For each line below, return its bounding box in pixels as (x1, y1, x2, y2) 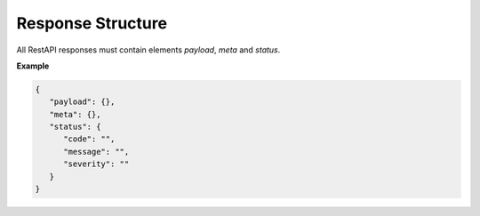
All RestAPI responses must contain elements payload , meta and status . (16, 44, 281, 55)
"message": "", (63, 147, 130, 156)
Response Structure (16, 13, 168, 33)
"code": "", (63, 134, 116, 144)
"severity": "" (63, 159, 130, 169)
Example (16, 60, 50, 71)
